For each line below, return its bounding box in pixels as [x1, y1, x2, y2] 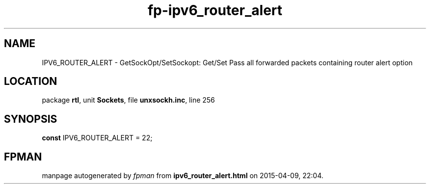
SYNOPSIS [4, 112, 57, 125]
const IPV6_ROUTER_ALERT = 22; [42, 134, 153, 142]
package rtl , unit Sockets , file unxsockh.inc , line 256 [42, 96, 215, 105]
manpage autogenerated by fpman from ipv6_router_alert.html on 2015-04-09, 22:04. [42, 171, 323, 180]
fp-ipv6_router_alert [147, 2, 283, 19]
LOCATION [4, 75, 57, 88]
